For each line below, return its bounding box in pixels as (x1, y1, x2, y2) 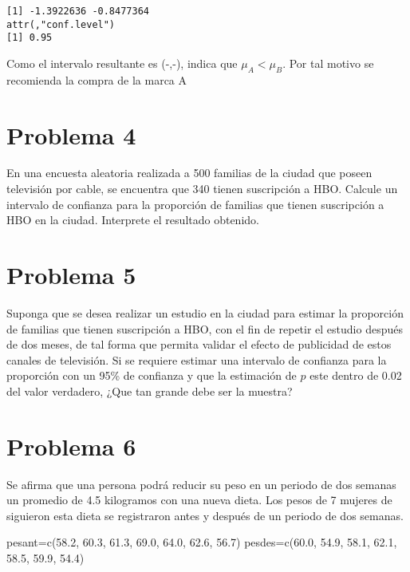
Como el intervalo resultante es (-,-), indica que (6, 54, 238, 71)
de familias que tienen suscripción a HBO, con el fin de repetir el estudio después (6, 320, 403, 337)
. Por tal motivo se (282, 54, 374, 71)
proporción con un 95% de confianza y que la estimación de (6, 367, 297, 384)
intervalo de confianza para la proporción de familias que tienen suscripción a (6, 195, 384, 212)
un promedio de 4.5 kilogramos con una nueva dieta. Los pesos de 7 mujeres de (6, 491, 392, 508)
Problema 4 (6, 118, 136, 151)
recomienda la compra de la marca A (6, 71, 187, 88)
